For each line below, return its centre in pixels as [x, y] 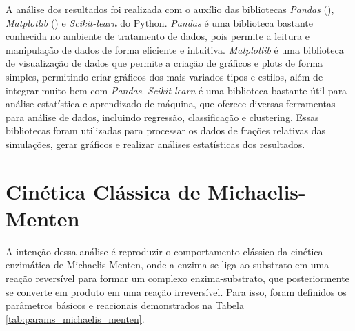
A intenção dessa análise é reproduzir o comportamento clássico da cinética [164, 251]
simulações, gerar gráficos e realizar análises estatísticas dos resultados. [155, 143]
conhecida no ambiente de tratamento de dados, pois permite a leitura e [158, 36]
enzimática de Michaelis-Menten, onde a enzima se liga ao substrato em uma [168, 265]
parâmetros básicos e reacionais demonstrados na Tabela [125, 305]
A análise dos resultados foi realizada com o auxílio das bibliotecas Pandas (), [170, 9]
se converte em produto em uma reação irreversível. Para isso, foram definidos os [176, 291]
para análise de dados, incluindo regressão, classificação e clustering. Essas [162, 117]
